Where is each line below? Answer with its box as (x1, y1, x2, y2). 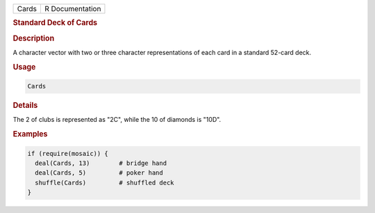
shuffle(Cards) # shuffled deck (35, 178, 174, 187)
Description (12, 33, 55, 43)
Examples (12, 129, 48, 139)
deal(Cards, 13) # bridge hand (35, 159, 167, 167)
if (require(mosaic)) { (27, 150, 109, 157)
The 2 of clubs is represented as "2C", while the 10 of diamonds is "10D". (12, 116, 222, 124)
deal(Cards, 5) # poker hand (35, 169, 163, 177)
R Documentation (44, 4, 101, 13)
